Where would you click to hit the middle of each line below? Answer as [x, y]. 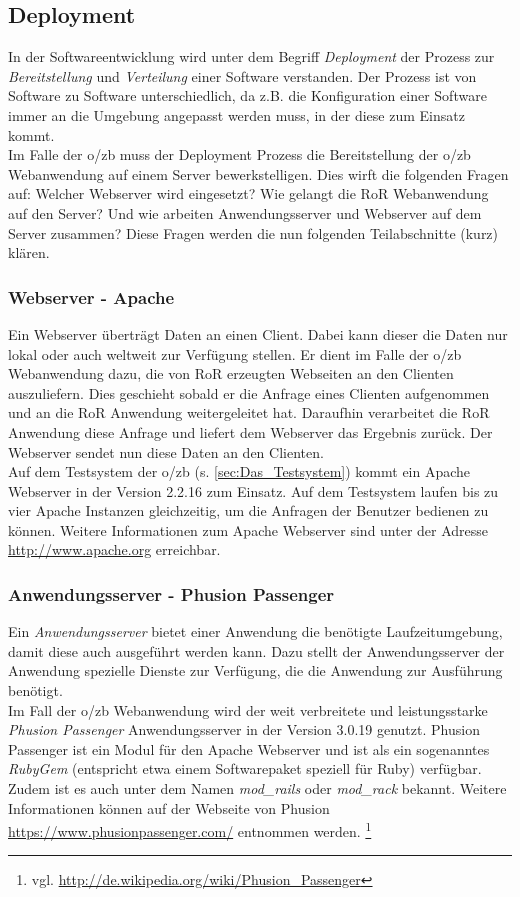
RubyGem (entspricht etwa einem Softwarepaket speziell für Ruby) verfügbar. [245, 768]
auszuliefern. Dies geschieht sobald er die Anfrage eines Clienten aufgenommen [249, 392]
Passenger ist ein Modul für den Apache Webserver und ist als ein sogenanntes [249, 748]
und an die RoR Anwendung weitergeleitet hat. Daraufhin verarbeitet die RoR [249, 412]
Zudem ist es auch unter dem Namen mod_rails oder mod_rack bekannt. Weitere [257, 788]
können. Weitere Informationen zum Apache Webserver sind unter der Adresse [248, 529]
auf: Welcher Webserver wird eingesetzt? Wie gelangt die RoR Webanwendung [248, 193]
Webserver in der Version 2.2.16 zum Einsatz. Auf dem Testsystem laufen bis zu [253, 490]
